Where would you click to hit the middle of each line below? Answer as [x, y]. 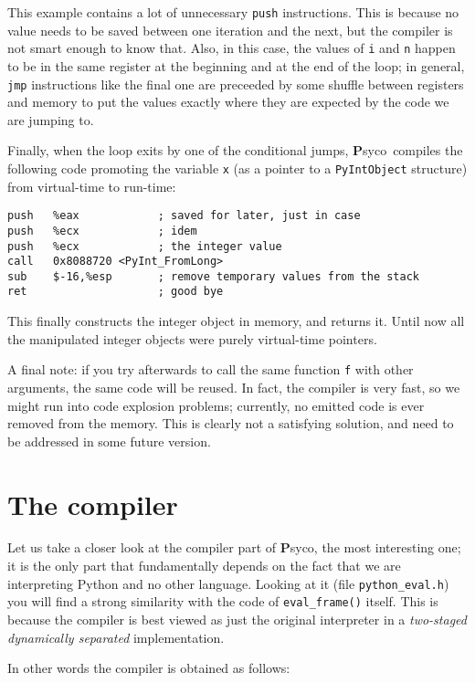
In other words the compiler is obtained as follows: [149, 668]
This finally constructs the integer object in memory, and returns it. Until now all [236, 321]
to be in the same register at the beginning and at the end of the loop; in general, [236, 65]
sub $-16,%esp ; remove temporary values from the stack [214, 276]
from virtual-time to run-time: [92, 186]
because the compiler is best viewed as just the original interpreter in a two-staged [237, 619]
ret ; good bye [116, 292]
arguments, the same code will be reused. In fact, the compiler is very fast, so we [234, 387]
